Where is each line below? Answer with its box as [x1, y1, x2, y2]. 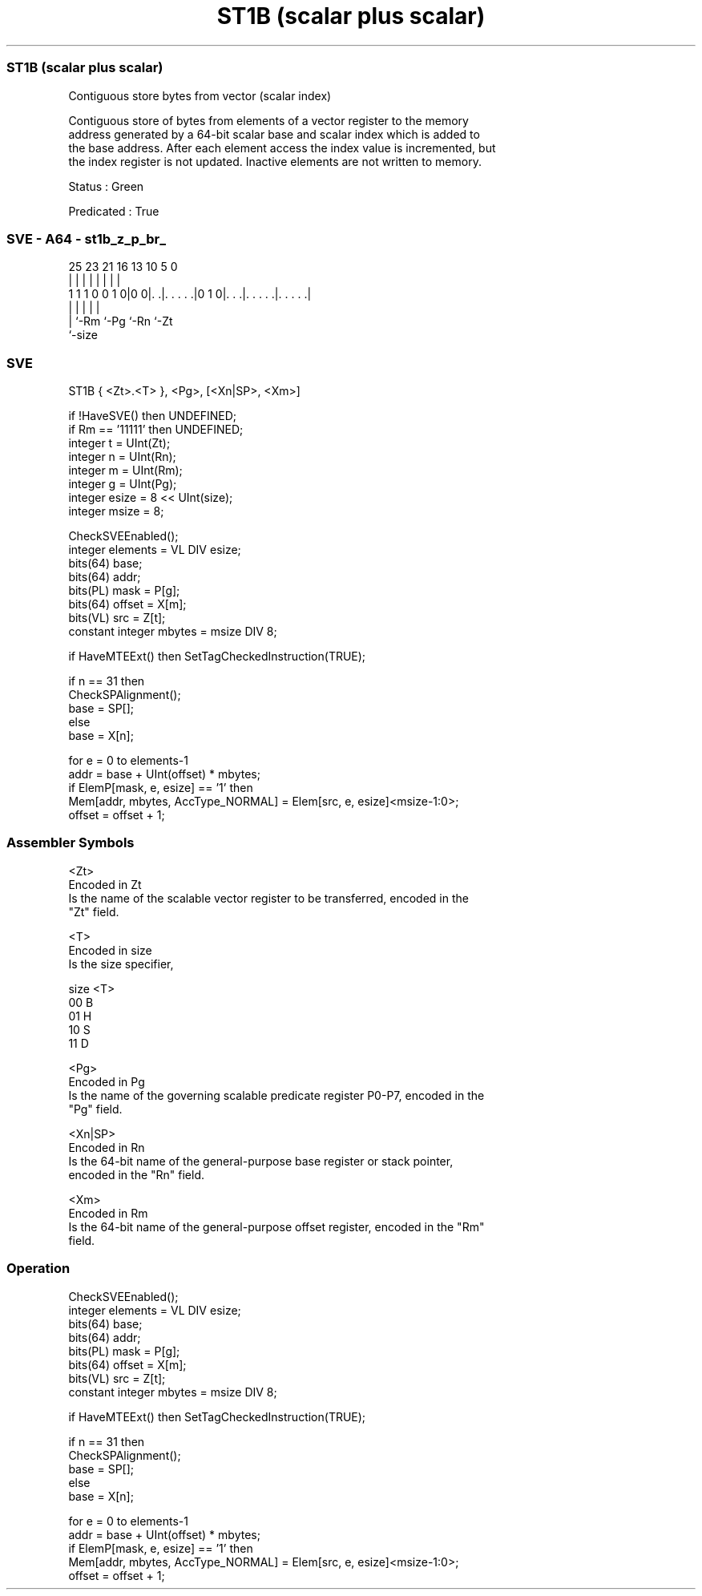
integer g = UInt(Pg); [68, 477, 177, 491]
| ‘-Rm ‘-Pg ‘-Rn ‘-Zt [68, 314, 173, 329]
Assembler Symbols [6, 834, 135, 851]
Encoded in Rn [68, 1140, 145, 1154]
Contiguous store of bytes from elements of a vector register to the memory [68, 113, 469, 127]
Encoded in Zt [68, 877, 142, 891]
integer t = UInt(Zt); [68, 436, 171, 450]
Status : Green [68, 179, 144, 193]
